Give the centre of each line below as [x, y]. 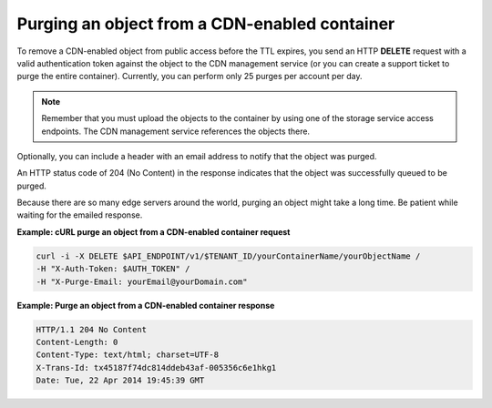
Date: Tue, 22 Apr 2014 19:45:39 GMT [120, 381]
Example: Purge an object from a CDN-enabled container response [146, 305]
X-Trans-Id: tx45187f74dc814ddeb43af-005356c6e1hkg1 [156, 367]
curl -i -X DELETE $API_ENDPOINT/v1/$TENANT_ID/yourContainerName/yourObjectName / [228, 256]
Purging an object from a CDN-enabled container [206, 24]
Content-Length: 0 [77, 342]
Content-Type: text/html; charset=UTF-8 [127, 355]
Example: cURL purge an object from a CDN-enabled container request [154, 231]
